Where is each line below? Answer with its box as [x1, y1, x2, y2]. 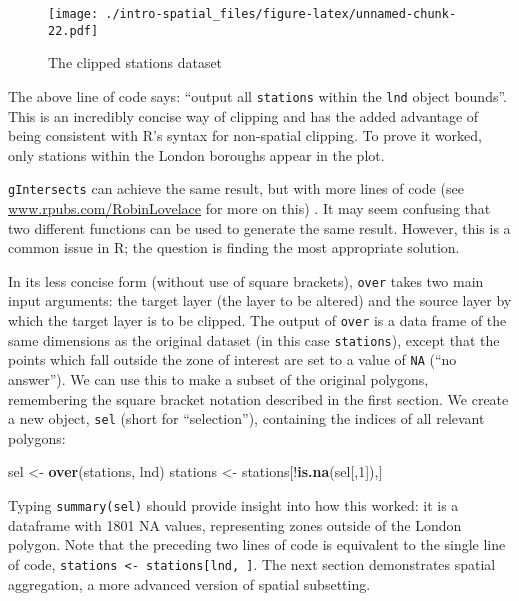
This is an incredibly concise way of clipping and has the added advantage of [8, 105, 479, 126]
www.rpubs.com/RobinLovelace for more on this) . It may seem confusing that [8, 198, 491, 218]
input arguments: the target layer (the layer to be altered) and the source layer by [8, 290, 512, 311]
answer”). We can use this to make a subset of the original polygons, [8, 369, 429, 389]
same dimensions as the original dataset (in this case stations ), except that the [8, 329, 500, 350]
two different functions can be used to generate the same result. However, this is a [8, 217, 511, 238]
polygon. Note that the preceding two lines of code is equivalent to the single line [8, 534, 506, 555]
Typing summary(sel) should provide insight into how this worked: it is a [8, 495, 459, 516]
